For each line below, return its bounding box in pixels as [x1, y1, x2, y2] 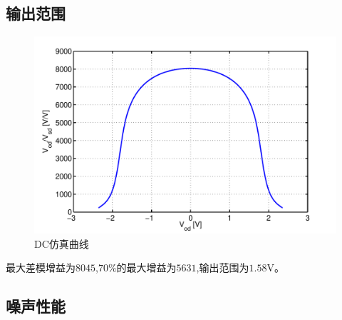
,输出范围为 [196, 260, 249, 275]
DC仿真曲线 [34, 236, 89, 251]
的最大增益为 [116, 260, 177, 275]
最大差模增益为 [6, 260, 76, 275]
